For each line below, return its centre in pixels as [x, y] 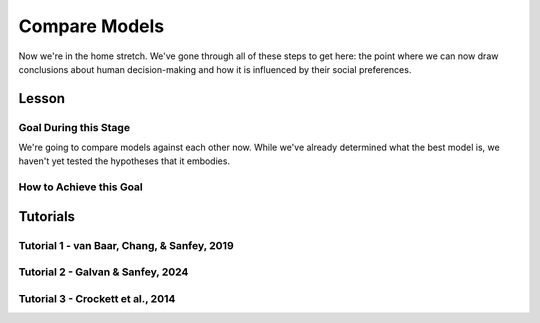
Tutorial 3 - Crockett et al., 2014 [97, 298]
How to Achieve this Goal [81, 187]
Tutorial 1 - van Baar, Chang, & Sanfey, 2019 [126, 245]
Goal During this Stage [74, 127]
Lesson [41, 98]
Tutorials [46, 216]
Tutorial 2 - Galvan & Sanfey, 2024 [103, 272]
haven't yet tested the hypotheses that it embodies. [124, 161]
